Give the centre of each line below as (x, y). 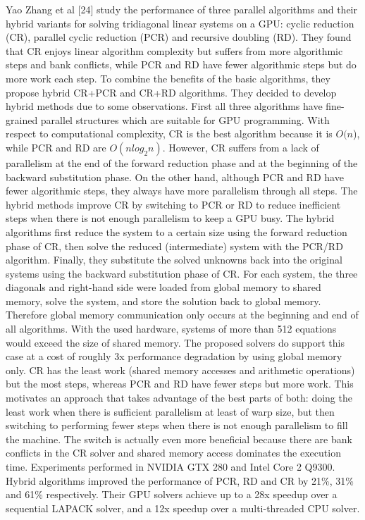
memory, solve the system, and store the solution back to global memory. (163, 301)
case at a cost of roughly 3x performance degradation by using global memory (174, 356)
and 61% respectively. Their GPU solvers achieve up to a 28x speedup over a (172, 494)
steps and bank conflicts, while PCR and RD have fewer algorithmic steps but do (181, 64)
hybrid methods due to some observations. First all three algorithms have (164, 106)
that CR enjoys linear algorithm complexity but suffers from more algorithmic (174, 50)
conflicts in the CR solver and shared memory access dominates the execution (173, 453)
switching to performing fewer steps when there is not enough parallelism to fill (177, 425)
